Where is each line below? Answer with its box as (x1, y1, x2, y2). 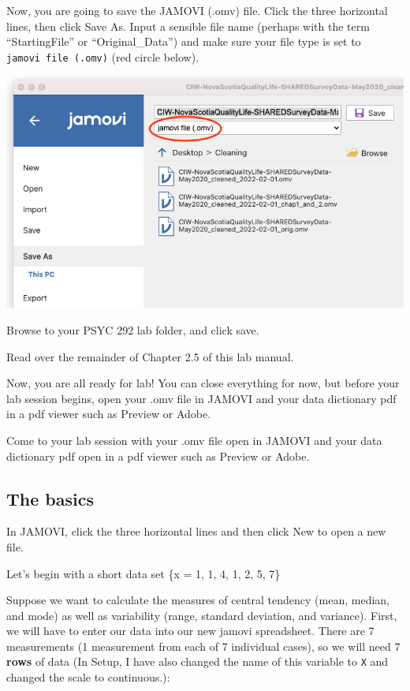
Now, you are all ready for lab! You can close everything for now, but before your (6, 375, 400, 391)
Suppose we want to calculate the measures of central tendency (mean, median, (6, 592, 389, 608)
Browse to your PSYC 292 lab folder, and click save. (6, 321, 259, 338)
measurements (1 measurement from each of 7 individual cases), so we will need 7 (6, 637, 401, 654)
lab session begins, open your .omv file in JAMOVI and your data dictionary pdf (6, 390, 397, 406)
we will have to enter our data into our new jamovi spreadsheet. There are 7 (6, 622, 375, 639)
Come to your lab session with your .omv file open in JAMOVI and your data (6, 431, 382, 448)
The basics (6, 486, 94, 510)
